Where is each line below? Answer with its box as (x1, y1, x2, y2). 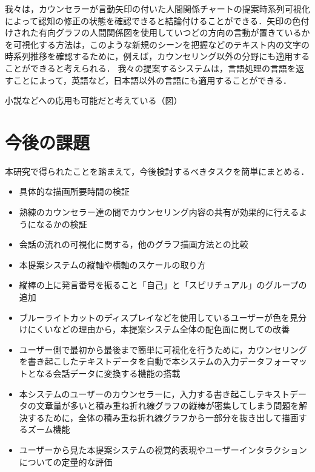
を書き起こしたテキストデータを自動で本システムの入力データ (19, 355, 265, 368)
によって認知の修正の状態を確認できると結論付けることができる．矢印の (5, 14, 293, 27)
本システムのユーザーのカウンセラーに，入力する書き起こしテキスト (19, 387, 290, 400)
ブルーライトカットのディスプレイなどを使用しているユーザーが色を (19, 311, 290, 323)
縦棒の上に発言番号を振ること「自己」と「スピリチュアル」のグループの (19, 278, 307, 291)
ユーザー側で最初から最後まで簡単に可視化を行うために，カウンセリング (19, 343, 307, 356)
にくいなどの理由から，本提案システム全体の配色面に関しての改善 (27, 323, 290, 335)
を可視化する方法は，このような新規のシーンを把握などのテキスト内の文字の (5, 38, 310, 50)
